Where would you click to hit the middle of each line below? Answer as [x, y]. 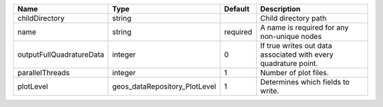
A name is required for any [304, 27]
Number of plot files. [294, 73]
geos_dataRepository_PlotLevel [164, 86]
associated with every [296, 55]
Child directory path [293, 18]
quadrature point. [289, 63]
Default [237, 9]
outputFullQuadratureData [61, 55]
